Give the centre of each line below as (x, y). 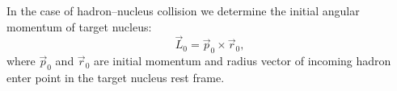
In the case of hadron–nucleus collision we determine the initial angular (183, 10)
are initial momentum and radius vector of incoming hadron (242, 61)
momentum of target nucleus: (79, 26)
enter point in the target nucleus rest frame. (116, 77)
